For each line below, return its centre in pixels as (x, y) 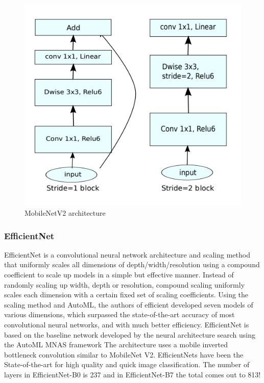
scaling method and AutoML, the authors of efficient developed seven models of (129, 304)
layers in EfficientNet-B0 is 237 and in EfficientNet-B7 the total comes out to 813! (133, 374)
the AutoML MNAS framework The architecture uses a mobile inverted (116, 344)
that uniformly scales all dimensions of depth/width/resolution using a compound (132, 264)
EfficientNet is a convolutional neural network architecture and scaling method (127, 254)
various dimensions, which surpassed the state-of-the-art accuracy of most (119, 314)
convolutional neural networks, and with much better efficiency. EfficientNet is (127, 324)
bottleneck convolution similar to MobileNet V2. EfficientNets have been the (124, 354)
